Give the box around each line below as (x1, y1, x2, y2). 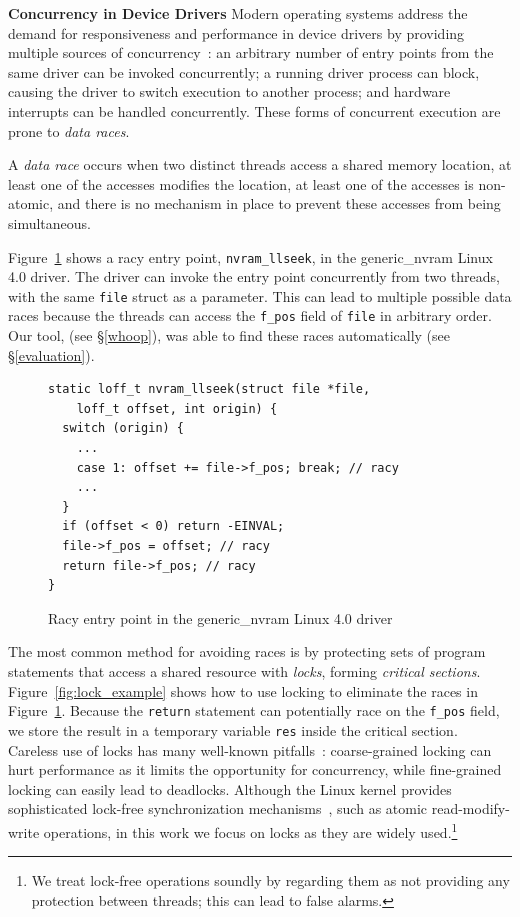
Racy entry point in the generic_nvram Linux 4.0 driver (48, 607, 393, 628)
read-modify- (431, 798, 510, 819)
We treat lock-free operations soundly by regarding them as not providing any (31, 870, 510, 891)
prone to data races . (8, 120, 130, 141)
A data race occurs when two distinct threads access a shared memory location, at (8, 154, 512, 175)
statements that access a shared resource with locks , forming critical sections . (8, 661, 481, 681)
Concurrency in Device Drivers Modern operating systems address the (8, 3, 468, 23)
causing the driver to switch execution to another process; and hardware (8, 81, 451, 102)
